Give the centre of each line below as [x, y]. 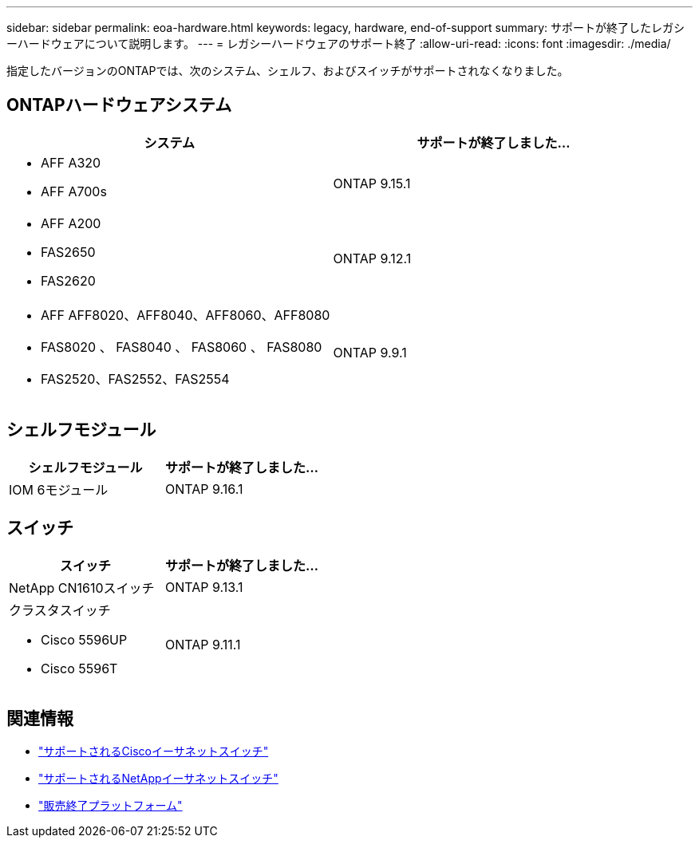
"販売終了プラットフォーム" [111, 806]
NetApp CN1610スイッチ [82, 588]
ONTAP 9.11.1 [203, 644]
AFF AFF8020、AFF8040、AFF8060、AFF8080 [186, 315]
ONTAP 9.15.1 [372, 183]
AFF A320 [71, 162]
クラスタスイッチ [60, 610]
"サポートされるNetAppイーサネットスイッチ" [158, 779]
